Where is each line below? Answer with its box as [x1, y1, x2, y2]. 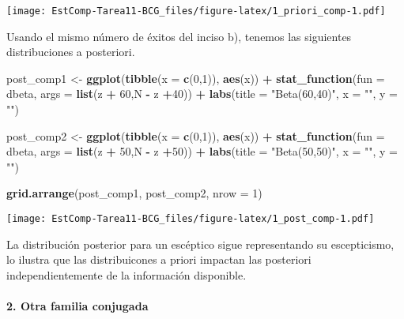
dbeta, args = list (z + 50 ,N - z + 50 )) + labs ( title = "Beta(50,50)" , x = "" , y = [6, 143, 398, 159]
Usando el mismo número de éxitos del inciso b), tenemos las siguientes [6, 28, 352, 44]
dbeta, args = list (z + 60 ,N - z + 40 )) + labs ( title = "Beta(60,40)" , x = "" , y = [6, 85, 398, 102]
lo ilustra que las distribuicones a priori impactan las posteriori [6, 251, 311, 268]
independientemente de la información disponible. [6, 266, 247, 283]
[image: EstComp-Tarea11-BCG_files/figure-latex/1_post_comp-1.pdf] [6, 213, 375, 224]
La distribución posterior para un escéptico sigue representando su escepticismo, [6, 235, 395, 252]
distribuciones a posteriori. [6, 43, 135, 60]
